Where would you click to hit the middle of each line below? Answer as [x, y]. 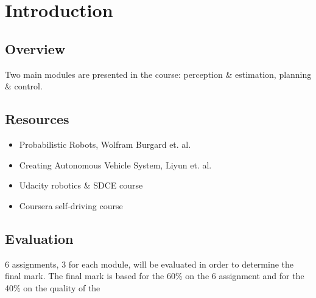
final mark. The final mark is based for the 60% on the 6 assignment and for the [155, 276]
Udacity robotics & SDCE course [81, 185]
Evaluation [39, 238]
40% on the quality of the [53, 287]
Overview [35, 48]
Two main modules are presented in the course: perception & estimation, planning [158, 74]
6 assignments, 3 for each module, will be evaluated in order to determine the [149, 264]
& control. [24, 86]
